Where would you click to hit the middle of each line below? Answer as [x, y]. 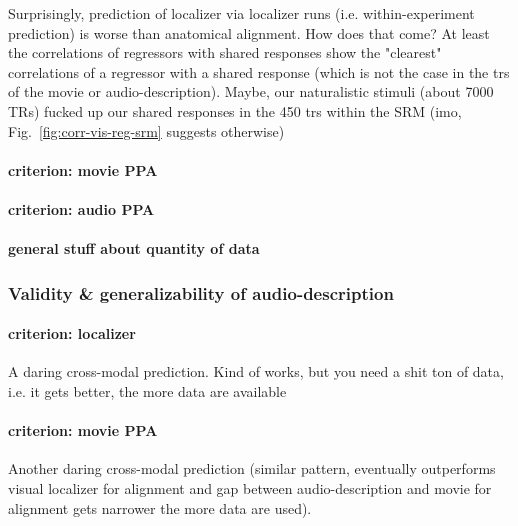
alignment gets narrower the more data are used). [160, 507]
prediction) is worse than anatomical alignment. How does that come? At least [249, 32]
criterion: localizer [72, 333]
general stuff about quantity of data [134, 248]
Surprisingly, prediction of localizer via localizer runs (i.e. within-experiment [241, 13]
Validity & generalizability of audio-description [201, 292]
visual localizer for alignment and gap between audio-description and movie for [250, 487]
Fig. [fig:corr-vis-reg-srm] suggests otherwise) [146, 130]
